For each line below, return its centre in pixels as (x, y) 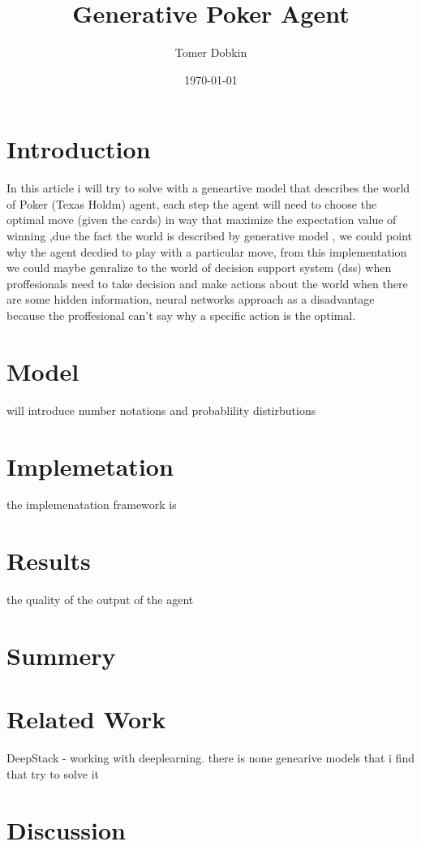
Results (49, 561)
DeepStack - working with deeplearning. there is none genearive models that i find (210, 758)
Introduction (79, 149)
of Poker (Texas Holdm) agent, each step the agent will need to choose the (192, 203)
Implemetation (90, 466)
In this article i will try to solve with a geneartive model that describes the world (208, 188)
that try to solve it (53, 773)
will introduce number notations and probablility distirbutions (161, 410)
